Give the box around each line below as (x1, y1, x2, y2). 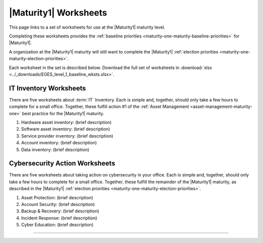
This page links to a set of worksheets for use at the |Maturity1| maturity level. (9, 24, 166, 30)
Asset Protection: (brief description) (21, 194, 94, 200)
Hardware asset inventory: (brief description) (21, 119, 112, 125)
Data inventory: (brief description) (21, 146, 90, 153)
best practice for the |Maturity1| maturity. (22, 110, 105, 116)
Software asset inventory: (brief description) (21, 126, 111, 132)
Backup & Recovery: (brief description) (21, 208, 99, 214)
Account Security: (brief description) (21, 202, 95, 207)
